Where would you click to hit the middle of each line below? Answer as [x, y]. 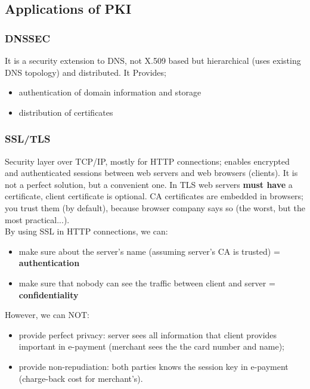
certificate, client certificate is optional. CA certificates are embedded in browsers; [154, 196]
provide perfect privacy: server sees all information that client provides [148, 334]
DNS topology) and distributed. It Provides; [86, 72]
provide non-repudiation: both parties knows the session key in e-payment [154, 366]
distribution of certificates [66, 112]
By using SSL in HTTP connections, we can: [86, 231]
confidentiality [49, 294]
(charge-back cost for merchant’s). [81, 378]
